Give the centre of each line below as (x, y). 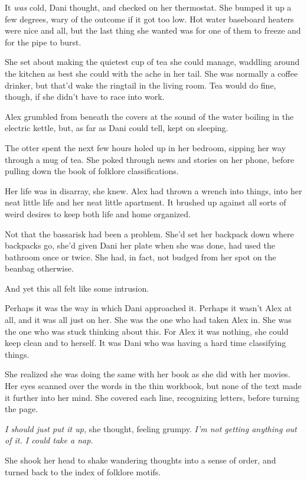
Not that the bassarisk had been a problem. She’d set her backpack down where (149, 234)
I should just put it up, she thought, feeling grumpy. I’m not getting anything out (151, 428)
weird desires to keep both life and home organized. (98, 213)
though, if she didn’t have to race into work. (85, 97)
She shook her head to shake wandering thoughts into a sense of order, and (141, 460)
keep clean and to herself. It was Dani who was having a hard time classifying (146, 343)
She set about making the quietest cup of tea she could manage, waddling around (152, 62)
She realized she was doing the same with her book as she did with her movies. (148, 374)
